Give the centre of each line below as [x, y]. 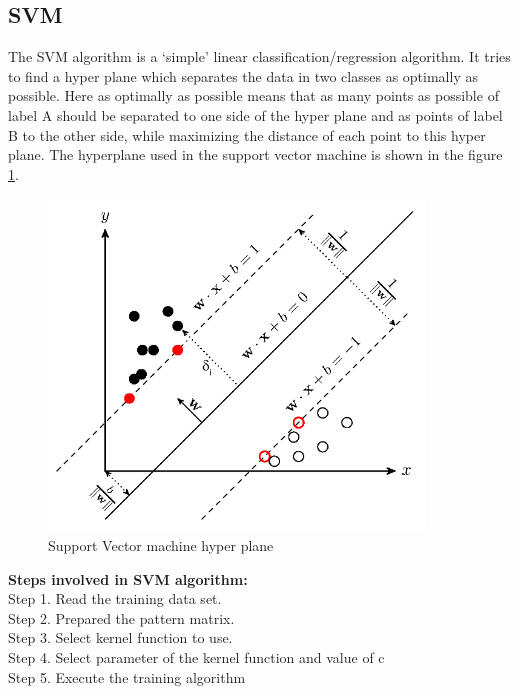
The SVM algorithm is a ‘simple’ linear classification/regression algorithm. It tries [259, 56]
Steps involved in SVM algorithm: [128, 578]
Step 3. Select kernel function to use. [120, 637]
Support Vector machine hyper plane [161, 545]
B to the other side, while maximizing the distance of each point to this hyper [247, 134]
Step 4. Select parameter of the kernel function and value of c [196, 657]
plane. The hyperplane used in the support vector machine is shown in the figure [255, 154]
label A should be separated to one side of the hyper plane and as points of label [255, 114]
